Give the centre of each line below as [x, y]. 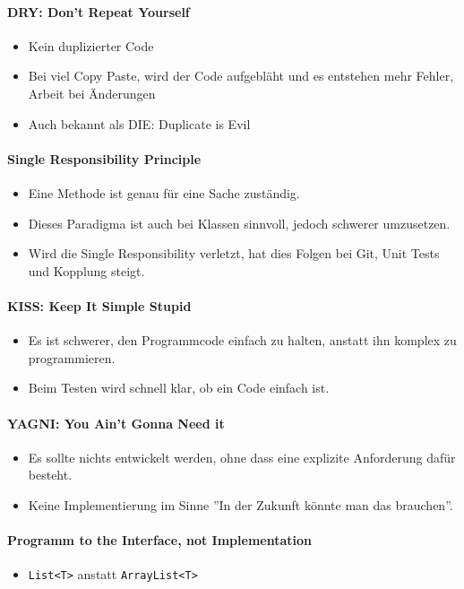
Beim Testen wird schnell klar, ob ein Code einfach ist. [179, 388]
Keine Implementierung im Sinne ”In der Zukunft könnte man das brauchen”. [241, 504]
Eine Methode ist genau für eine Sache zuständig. [164, 192]
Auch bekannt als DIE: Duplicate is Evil [139, 123]
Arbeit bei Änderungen [92, 93]
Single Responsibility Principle [104, 158]
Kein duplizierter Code [91, 45]
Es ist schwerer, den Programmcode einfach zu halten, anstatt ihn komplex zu [242, 340]
